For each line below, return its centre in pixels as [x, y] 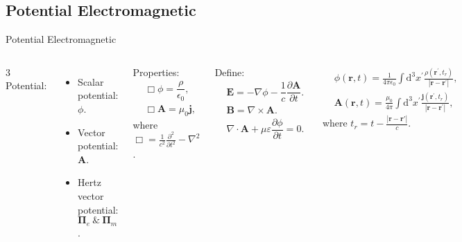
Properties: [156, 72]
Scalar [91, 81]
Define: [230, 72]
